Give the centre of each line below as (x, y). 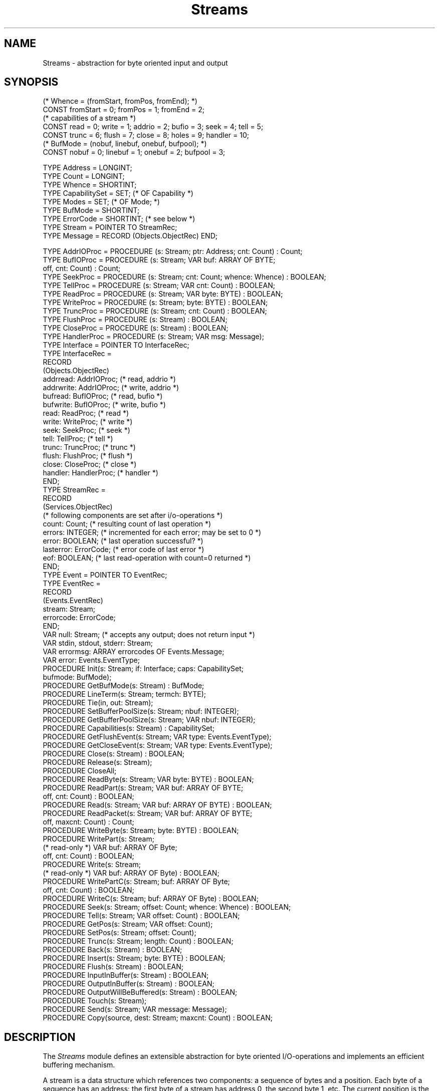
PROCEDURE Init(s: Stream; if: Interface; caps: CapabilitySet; (143, 669)
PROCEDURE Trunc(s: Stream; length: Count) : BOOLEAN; (138, 941)
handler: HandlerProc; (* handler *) (100, 473)
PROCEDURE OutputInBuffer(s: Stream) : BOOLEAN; (129, 984)
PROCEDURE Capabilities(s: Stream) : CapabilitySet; (129, 728)
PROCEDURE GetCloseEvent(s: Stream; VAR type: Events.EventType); (158, 745)
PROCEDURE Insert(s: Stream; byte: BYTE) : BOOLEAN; (134, 958)
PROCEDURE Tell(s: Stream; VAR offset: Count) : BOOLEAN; (141, 916)
